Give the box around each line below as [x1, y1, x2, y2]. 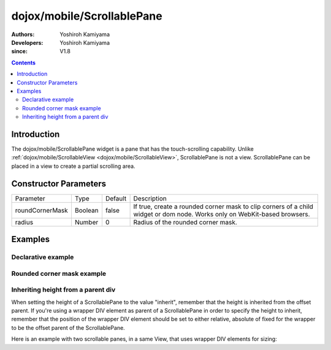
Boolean [74, 206, 99, 215]
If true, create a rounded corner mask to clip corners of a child [133, 202, 314, 211]
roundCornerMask [15, 206, 69, 215]
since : [11, 48, 28, 55]
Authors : [11, 31, 35, 38]
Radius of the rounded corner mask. [133, 218, 237, 226]
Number [74, 218, 99, 226]
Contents [11, 59, 36, 66]
